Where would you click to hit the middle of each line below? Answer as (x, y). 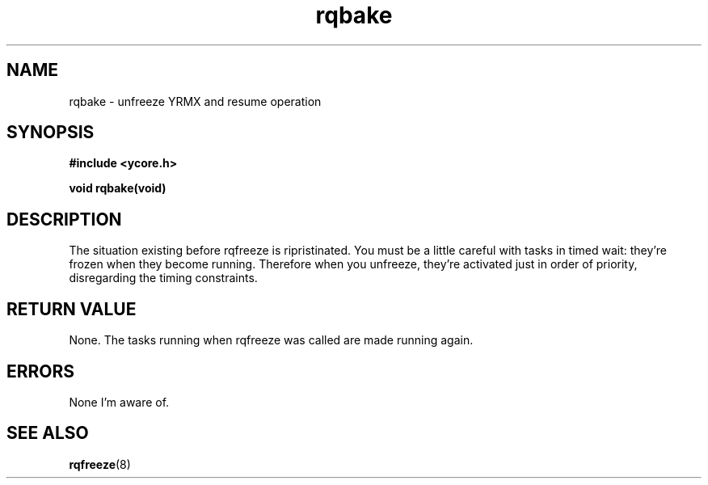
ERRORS (41, 371)
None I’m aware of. (119, 402)
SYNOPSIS (51, 133)
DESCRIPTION (64, 219)
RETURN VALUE (72, 309)
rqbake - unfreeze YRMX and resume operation (195, 101)
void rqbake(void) (118, 188)
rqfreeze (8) (100, 464)
